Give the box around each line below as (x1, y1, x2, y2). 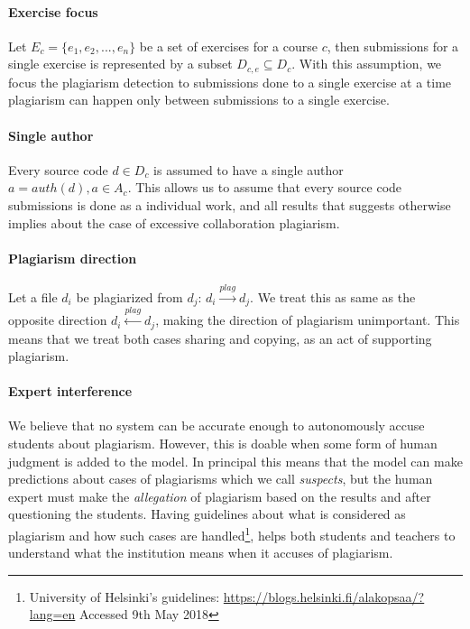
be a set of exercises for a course (139, 36, 318, 55)
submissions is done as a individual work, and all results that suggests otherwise (8, 196, 451, 215)
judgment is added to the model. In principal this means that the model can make (8, 451, 463, 470)
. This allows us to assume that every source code (127, 178, 402, 197)
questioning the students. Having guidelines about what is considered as (8, 504, 406, 523)
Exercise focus (8, 2, 98, 21)
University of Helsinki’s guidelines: (29, 587, 220, 606)
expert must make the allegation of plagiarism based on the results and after (8, 486, 431, 505)
